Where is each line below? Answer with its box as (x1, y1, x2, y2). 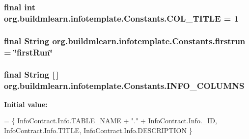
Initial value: (4, 99, 48, 109)
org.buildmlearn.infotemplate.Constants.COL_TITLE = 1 (4, 12, 239, 24)
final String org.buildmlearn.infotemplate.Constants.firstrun (4, 34, 246, 47)
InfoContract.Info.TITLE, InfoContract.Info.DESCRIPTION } (4, 125, 193, 135)
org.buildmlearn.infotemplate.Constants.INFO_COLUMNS (4, 80, 245, 92)
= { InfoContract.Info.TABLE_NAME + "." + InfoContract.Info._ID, (4, 115, 217, 126)
